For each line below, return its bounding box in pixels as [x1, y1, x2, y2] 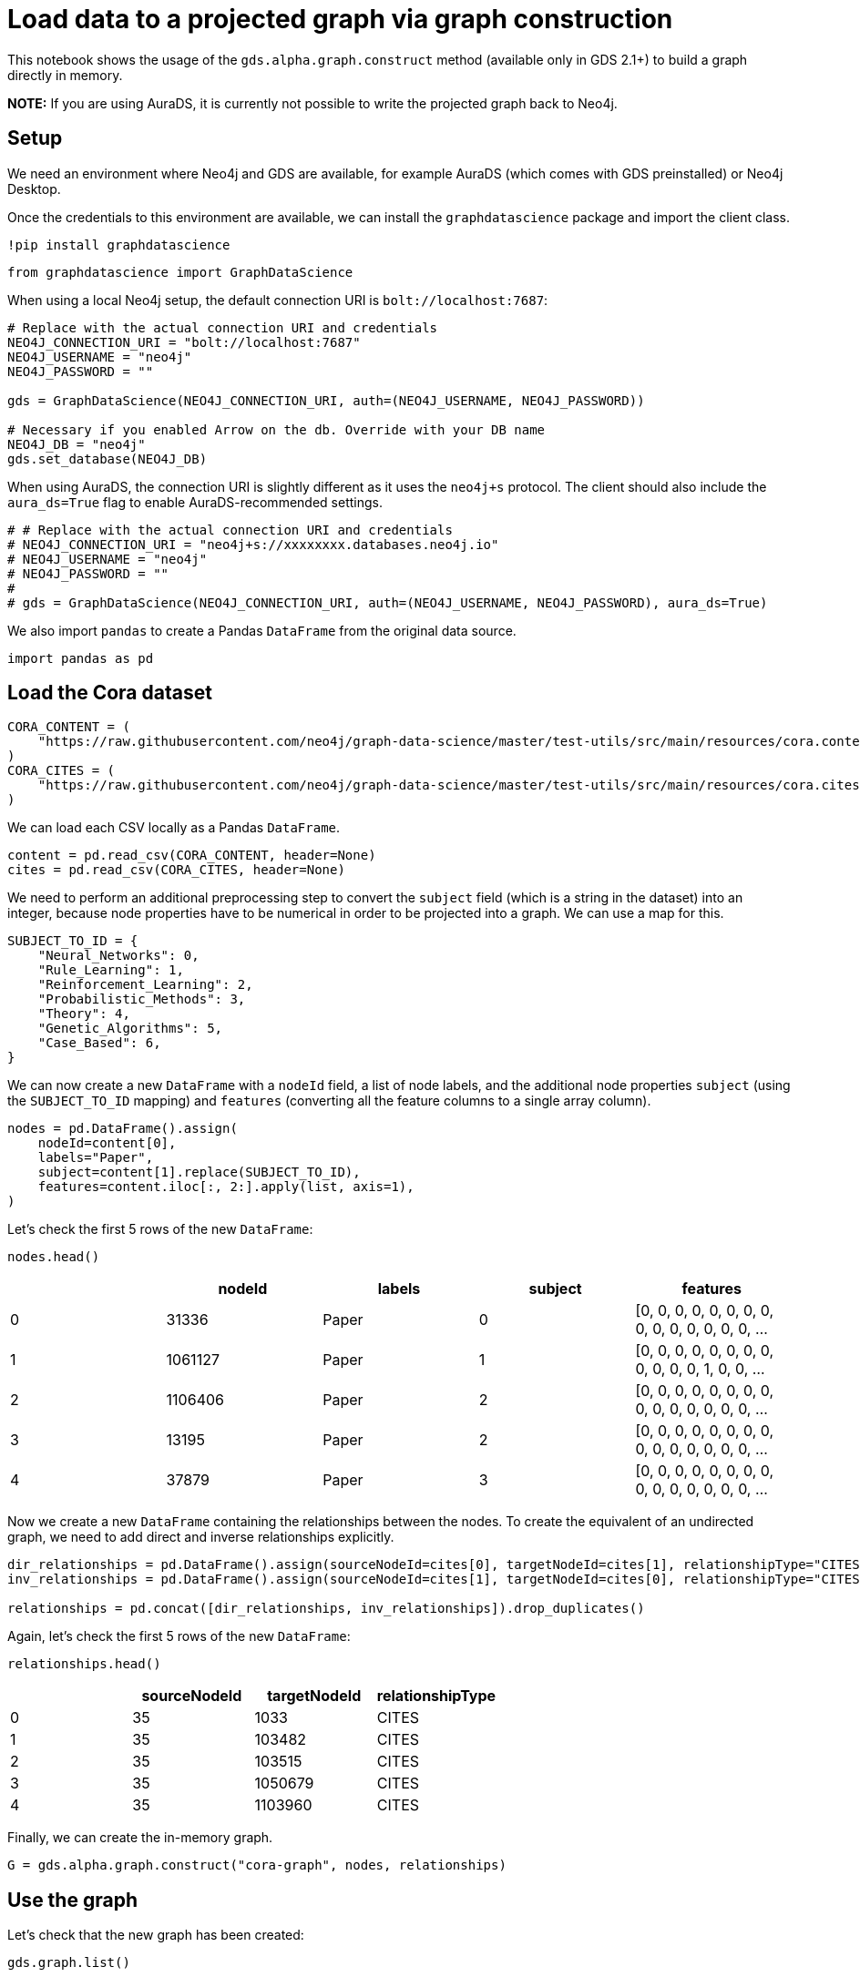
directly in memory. [7, 66, 123, 83]
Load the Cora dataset [7, 681, 212, 705]
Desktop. [7, 180, 61, 197]
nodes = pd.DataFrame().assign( [7, 1121, 238, 1136]
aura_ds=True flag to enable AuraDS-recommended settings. [7, 494, 383, 510]
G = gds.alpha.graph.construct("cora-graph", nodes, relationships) [7, 1858, 507, 1873]
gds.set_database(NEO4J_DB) [7, 451, 208, 466]
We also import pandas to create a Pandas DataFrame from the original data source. [7, 622, 517, 638]
